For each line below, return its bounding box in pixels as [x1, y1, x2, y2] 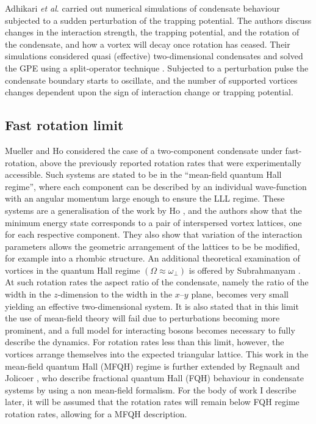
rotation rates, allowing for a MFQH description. [5, 408, 187, 420]
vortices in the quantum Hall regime [5, 263, 140, 276]
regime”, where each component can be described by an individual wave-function [5, 180, 307, 192]
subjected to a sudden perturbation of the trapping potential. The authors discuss [5, 13, 312, 26]
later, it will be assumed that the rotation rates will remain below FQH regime [5, 395, 300, 408]
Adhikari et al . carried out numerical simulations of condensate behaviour [5, 2, 280, 14]
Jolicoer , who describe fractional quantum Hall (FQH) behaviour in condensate [5, 371, 304, 384]
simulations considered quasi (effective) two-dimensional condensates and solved [5, 49, 303, 62]
